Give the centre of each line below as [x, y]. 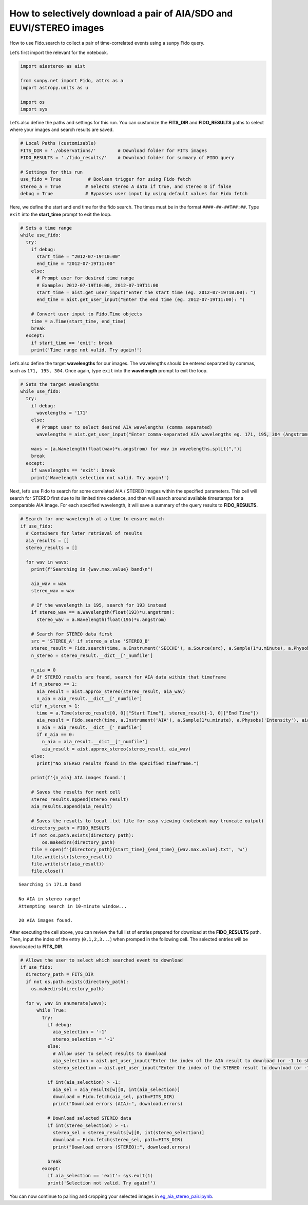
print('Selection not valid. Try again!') [101, 1183]
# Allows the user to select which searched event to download [102, 960]
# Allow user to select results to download [110, 1053]
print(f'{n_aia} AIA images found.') [79, 778]
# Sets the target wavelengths [60, 384]
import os [33, 102]
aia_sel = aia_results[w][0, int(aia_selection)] [116, 1089]
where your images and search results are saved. [62, 130]
